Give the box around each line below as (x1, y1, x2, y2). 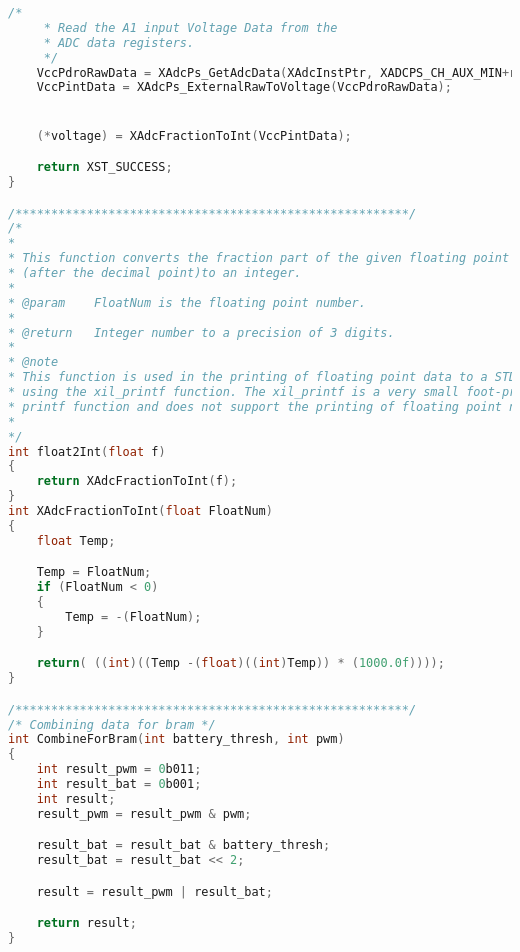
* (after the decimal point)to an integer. (8, 266, 302, 280)
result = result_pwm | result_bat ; (36, 884, 273, 899)
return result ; (36, 916, 137, 931)
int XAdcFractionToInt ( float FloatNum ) (8, 504, 273, 518)
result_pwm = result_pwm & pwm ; (36, 806, 252, 821)
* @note (8, 355, 59, 370)
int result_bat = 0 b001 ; (36, 777, 202, 792)
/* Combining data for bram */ (8, 717, 216, 732)
